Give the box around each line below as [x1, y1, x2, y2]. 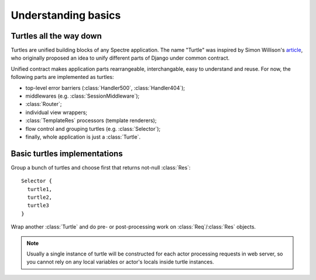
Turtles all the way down [11, 31, 102, 41]
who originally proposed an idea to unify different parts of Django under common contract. [11, 54, 230, 61]
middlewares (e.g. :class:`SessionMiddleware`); [25, 92, 140, 99]
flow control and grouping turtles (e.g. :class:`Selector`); [25, 125, 161, 132]
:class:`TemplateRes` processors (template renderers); [25, 117, 157, 124]
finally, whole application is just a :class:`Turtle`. [25, 133, 140, 140]
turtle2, [27, 194, 53, 201]
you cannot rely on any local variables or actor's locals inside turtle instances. [26, 258, 214, 265]
